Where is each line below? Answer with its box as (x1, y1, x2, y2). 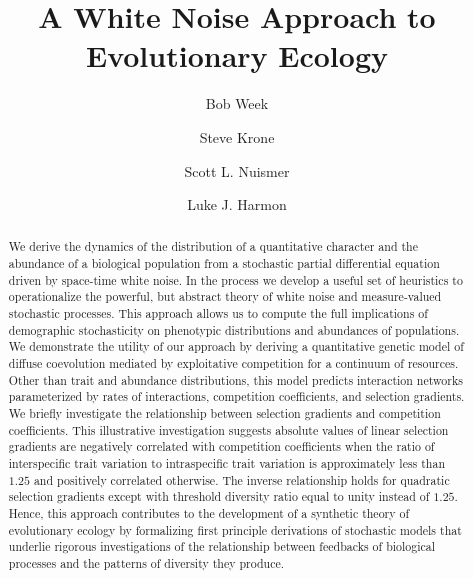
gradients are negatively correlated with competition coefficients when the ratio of (8, 438, 435, 455)
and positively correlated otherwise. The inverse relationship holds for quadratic (33, 471, 450, 488)
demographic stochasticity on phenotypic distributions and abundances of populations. (8, 321, 460, 338)
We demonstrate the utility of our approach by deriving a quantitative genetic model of (8, 338, 464, 355)
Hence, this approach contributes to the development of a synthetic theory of (8, 504, 410, 521)
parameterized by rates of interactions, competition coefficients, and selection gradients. (8, 388, 465, 405)
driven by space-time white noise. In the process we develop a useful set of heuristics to (8, 271, 463, 288)
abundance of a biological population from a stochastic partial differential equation (8, 255, 440, 272)
